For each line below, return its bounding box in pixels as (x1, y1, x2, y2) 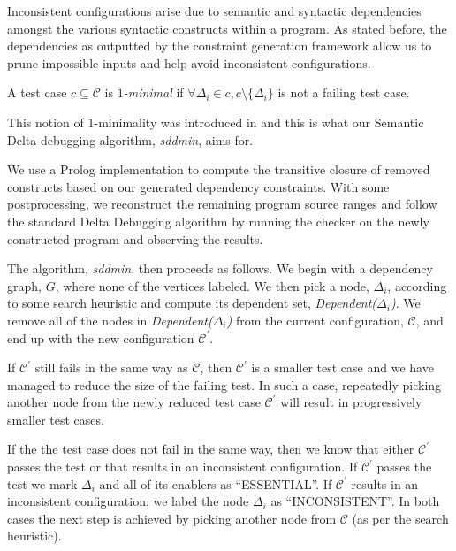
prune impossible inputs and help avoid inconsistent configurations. (7, 53, 371, 72)
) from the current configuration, (226, 310, 404, 329)
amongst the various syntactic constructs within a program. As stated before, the (7, 19, 447, 37)
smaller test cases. (7, 409, 104, 428)
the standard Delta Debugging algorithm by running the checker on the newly (7, 211, 429, 230)
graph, (7, 276, 42, 295)
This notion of (7, 112, 84, 131)
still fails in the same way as (34, 358, 188, 377)
